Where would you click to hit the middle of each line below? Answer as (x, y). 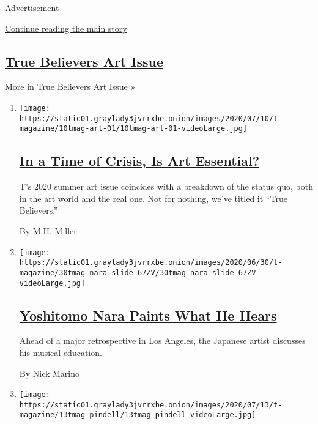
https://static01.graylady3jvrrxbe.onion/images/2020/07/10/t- (151, 118)
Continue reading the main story (66, 28)
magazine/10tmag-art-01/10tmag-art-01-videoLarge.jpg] (133, 129)
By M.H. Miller (48, 230)
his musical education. (61, 352)
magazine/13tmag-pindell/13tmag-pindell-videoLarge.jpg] (138, 415)
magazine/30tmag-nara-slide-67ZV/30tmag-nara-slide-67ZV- (140, 273)
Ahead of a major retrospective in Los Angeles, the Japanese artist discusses (162, 340)
